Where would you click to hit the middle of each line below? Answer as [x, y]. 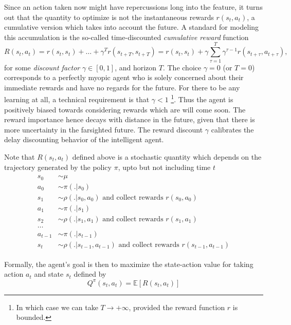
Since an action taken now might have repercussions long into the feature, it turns [133, 7]
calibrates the [232, 129]
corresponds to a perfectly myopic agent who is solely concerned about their [124, 77]
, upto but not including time [164, 167]
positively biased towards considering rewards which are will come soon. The [125, 109]
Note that [20, 156]
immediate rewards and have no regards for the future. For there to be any [122, 87]
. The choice [182, 67]
